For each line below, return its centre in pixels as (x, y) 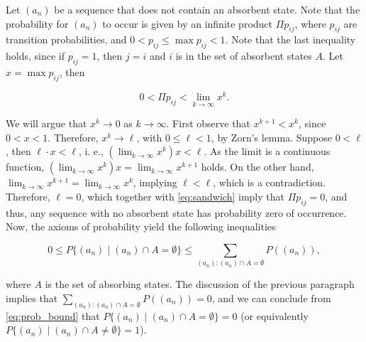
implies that (32, 298)
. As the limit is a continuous (267, 151)
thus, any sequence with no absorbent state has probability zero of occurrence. (176, 212)
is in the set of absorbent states (244, 56)
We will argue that (46, 123)
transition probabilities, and (66, 39)
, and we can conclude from (271, 298)
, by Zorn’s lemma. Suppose (271, 137)
